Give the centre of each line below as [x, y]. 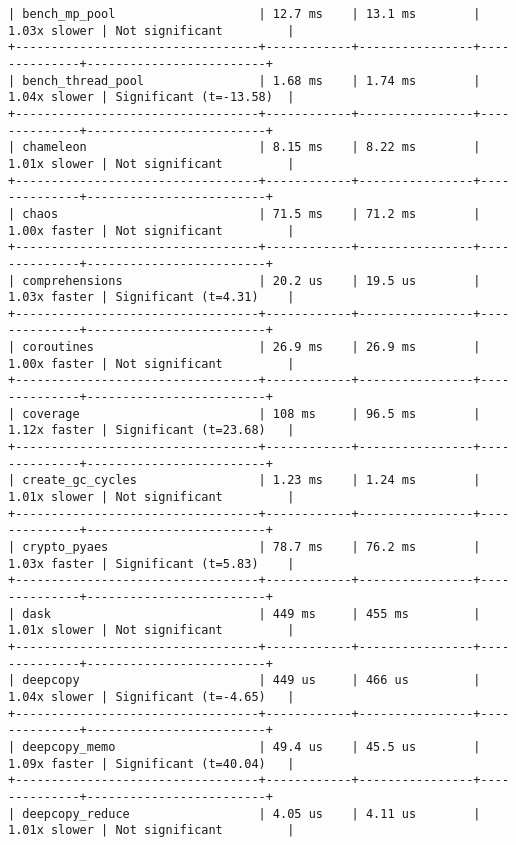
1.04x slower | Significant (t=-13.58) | [151, 97]
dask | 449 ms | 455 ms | [251, 613]
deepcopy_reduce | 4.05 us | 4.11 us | [251, 813]
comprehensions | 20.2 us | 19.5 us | [251, 280]
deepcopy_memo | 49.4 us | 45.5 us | [251, 746]
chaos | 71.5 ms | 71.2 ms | [251, 213]
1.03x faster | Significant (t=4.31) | [151, 297]
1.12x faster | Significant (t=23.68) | [151, 430]
